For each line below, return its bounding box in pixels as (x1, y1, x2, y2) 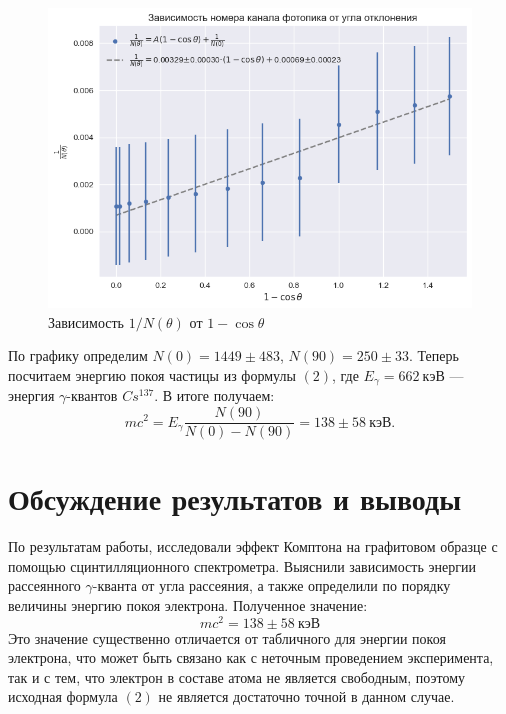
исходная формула (8, 686, 118, 707)
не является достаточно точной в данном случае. (158, 686, 455, 707)
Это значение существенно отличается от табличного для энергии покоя (8, 627, 446, 648)
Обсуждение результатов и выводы (8, 478, 462, 519)
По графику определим (8, 345, 148, 366)
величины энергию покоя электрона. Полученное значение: (8, 595, 368, 616)
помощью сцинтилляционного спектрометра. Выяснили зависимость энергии (8, 555, 476, 576)
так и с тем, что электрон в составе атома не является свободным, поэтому (8, 666, 466, 687)
